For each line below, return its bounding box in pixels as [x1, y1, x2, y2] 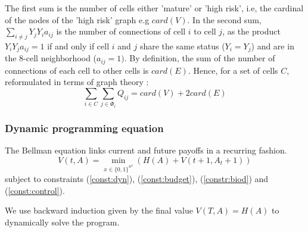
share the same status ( [139, 39, 225, 52]
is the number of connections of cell [56, 25, 186, 37]
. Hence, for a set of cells [188, 64, 278, 76]
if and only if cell [47, 39, 110, 52]
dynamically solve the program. [5, 215, 120, 228]
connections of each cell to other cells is [5, 64, 149, 76]
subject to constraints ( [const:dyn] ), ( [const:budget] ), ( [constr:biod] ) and [5, 173, 269, 185]
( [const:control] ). [5, 184, 65, 196]
